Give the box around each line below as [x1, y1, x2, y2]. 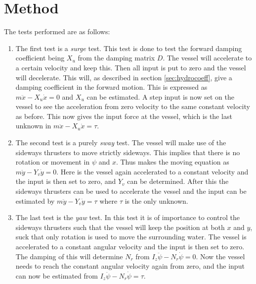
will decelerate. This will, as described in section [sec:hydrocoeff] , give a [15, 72, 232, 82]
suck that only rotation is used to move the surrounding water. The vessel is [15, 231, 247, 242]
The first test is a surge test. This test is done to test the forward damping [15, 43, 242, 53]
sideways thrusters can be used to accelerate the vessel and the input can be [15, 186, 247, 196]
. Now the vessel [196, 251, 245, 261]
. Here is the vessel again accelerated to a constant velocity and [56, 166, 249, 176]
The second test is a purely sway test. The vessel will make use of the [15, 137, 226, 148]
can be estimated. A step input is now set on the [86, 91, 234, 102]
